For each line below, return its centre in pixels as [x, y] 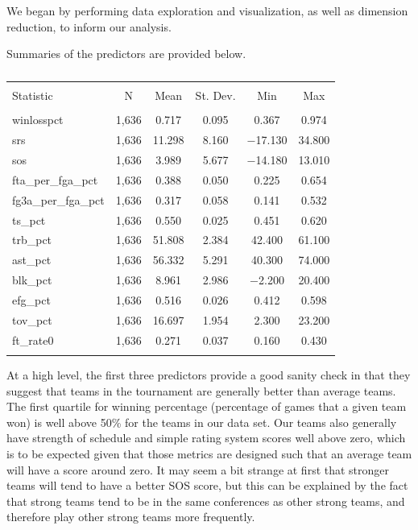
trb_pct [32, 240]
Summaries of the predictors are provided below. [126, 54]
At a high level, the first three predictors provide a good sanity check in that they [209, 375]
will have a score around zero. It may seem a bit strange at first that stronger [198, 469]
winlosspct [38, 120]
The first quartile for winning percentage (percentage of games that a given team [207, 406]
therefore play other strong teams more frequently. [131, 517]
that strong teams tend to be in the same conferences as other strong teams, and [206, 501]
